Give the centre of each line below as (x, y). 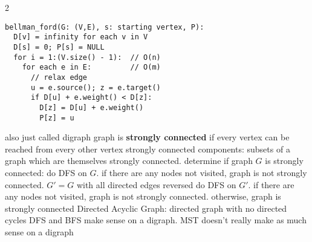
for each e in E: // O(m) (91, 67)
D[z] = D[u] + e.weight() (92, 107)
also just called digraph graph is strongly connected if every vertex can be (147, 137)
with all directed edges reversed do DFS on (156, 184)
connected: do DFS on (46, 172)
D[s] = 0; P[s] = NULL (59, 47)
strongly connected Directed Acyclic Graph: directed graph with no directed (146, 208)
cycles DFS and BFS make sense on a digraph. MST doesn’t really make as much (156, 220)
